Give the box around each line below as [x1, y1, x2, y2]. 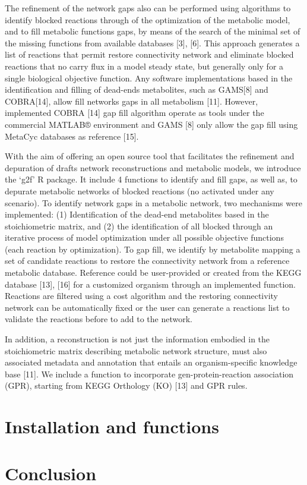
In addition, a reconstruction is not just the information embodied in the [5, 333, 270, 345]
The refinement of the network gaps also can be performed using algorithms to [5, 2, 291, 14]
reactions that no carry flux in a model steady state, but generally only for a [5, 59, 284, 72]
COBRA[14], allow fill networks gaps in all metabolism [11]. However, [5, 95, 258, 107]
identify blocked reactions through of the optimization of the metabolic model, [5, 13, 290, 26]
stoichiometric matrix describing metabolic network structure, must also [5, 344, 267, 357]
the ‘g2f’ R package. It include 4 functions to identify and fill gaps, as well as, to [5, 173, 297, 185]
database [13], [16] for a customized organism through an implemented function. [5, 278, 296, 290]
